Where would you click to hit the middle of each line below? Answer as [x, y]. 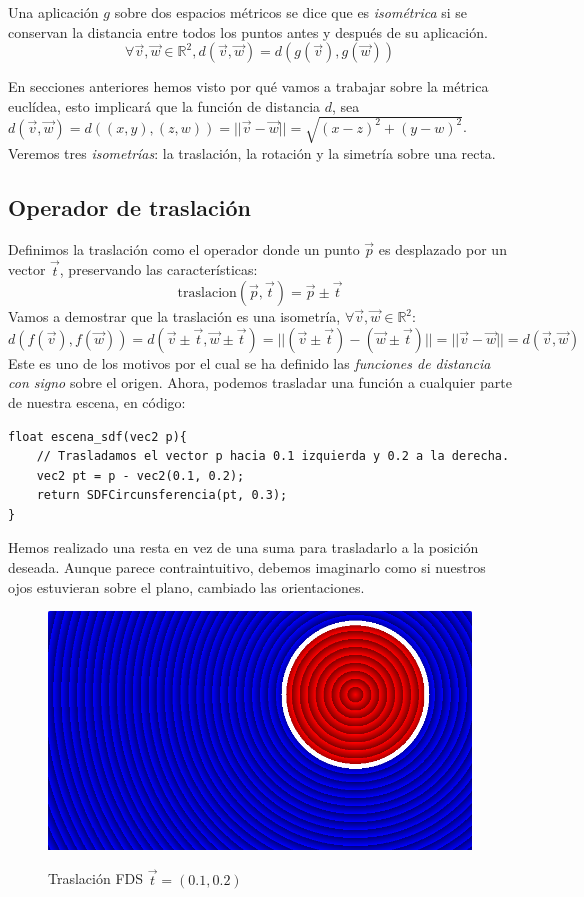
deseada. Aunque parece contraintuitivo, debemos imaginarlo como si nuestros [247, 567]
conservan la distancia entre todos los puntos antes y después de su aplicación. [248, 31]
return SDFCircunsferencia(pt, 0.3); [162, 495]
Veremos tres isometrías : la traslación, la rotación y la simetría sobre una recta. [252, 152]
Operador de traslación [129, 206]
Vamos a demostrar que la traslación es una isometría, [174, 316]
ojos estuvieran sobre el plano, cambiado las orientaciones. [186, 586]
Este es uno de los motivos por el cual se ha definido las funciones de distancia [249, 362]
